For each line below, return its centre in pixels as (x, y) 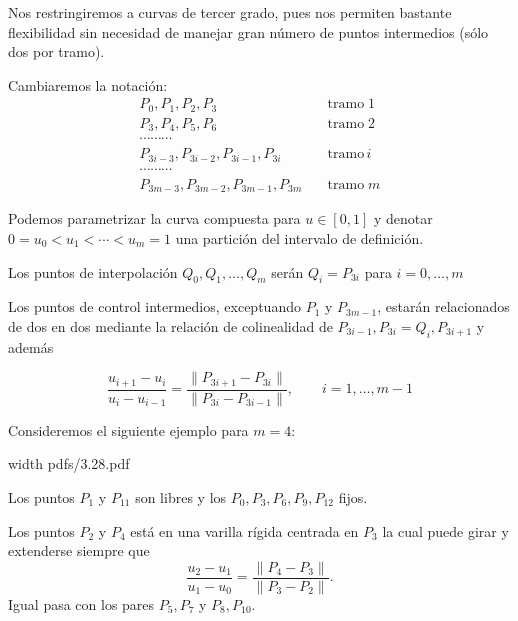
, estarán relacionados (443, 306)
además (31, 346)
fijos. (353, 497)
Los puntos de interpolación (93, 271)
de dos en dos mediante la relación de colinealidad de (170, 325)
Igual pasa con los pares (81, 603)
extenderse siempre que (79, 550)
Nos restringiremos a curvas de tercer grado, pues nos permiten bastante (230, 12)
